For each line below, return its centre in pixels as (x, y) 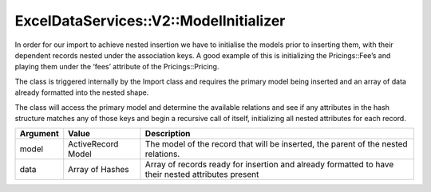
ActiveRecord (93, 144)
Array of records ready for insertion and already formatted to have (269, 165)
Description (168, 134)
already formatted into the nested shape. (82, 92)
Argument (39, 134)
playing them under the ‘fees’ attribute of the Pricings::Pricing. (117, 67)
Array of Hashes (99, 170)
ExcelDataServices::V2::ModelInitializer (150, 21)
